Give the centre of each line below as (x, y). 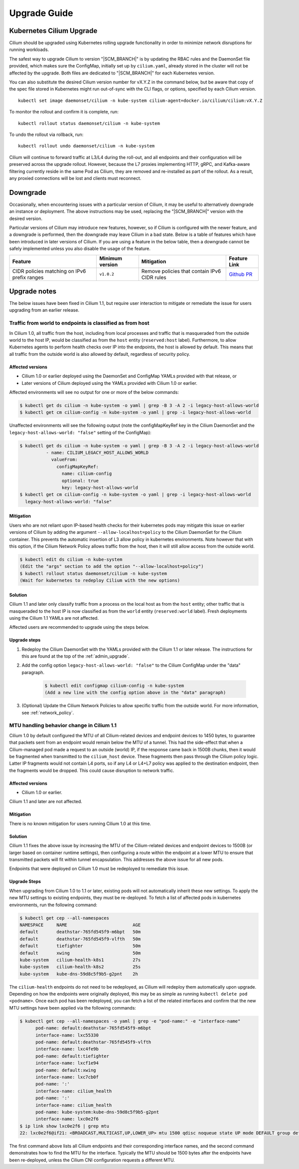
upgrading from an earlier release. (44, 310)
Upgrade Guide (41, 13)
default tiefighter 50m (80, 946)
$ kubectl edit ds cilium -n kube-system (71, 559)
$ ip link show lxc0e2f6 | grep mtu (65, 1126)
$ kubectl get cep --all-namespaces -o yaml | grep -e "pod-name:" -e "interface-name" (130, 1021)
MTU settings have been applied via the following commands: (73, 1008)
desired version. (26, 218)
